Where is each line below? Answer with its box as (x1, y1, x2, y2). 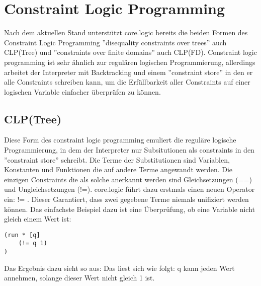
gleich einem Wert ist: (4, 213, 71, 224)
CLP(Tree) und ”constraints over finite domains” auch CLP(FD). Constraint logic (4, 47, 257, 57)
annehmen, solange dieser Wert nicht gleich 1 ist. (4, 272, 155, 283)
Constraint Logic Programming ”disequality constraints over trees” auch (4, 37, 227, 47)
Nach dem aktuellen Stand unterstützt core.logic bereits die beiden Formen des (4, 27, 248, 38)
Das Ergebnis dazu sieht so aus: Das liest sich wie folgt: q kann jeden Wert (4, 262, 235, 273)
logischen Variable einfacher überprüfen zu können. (4, 86, 161, 97)
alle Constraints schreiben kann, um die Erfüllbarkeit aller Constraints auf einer (4, 77, 250, 87)
